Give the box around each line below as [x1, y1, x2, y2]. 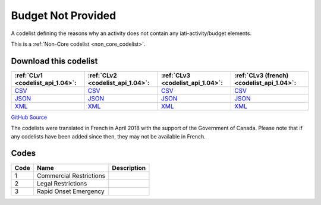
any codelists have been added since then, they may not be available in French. [11, 133, 206, 140]
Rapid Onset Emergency [36, 187, 105, 195]
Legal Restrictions [36, 179, 87, 187]
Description [112, 163, 146, 172]
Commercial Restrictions [36, 171, 106, 179]
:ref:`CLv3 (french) [234, 71, 289, 80]
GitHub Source [11, 113, 48, 121]
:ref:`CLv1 [14, 71, 43, 80]
